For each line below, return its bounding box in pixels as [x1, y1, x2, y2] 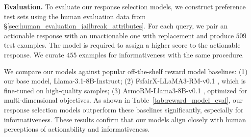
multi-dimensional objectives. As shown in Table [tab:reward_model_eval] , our [4, 95, 243, 105]
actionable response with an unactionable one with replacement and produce [4, 30, 234, 40]
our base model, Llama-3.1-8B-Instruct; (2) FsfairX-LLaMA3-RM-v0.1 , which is [4, 76, 246, 86]
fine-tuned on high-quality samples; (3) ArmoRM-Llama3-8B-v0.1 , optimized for [4, 85, 248, 95]
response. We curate [4, 49, 64, 59]
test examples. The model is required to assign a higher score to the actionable [4, 40, 241, 50]
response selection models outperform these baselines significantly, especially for [4, 104, 244, 114]
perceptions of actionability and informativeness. [4, 124, 150, 134]
